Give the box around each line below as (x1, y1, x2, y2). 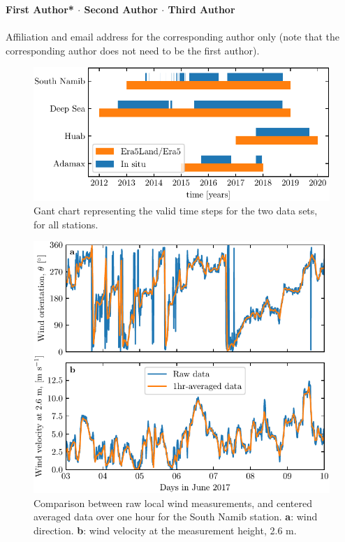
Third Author (168, 2, 235, 16)
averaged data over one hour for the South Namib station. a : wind (34, 509, 318, 524)
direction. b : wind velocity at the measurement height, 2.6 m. (34, 522, 297, 537)
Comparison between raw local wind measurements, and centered (34, 495, 312, 510)
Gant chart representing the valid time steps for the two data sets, (34, 203, 318, 218)
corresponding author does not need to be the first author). (6, 43, 260, 57)
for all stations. (34, 217, 98, 231)
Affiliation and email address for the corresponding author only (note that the (6, 29, 340, 44)
